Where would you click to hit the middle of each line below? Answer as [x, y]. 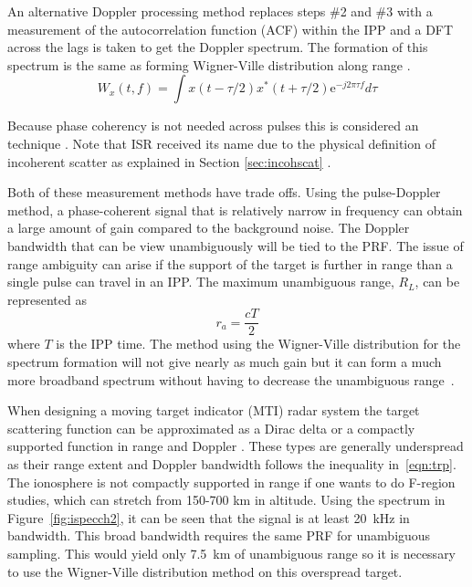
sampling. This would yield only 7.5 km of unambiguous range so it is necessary [232, 553]
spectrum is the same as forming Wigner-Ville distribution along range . [209, 64]
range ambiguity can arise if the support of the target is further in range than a [230, 263]
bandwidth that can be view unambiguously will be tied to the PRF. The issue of [236, 245]
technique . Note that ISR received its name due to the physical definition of [221, 143]
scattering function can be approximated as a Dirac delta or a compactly [211, 428]
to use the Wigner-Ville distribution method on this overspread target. [205, 571]
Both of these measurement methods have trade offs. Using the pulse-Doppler [224, 192]
